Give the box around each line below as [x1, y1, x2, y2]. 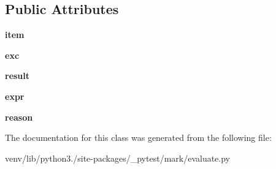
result [5, 69, 30, 82]
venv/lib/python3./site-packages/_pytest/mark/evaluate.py [5, 151, 231, 164]
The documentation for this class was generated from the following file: [5, 131, 272, 144]
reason [5, 110, 33, 123]
